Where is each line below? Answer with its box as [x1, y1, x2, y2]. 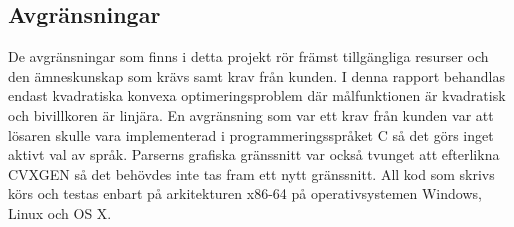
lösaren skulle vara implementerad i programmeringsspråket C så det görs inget [8, 124, 494, 145]
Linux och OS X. [8, 202, 112, 223]
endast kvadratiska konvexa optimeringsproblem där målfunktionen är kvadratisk [8, 85, 506, 106]
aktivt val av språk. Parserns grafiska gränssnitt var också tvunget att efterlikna [8, 144, 500, 165]
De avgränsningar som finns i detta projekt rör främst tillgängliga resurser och [8, 46, 489, 67]
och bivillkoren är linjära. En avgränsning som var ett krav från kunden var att [8, 104, 494, 125]
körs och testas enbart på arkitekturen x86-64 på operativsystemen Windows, [8, 183, 482, 204]
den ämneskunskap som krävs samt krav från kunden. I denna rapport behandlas [8, 65, 505, 86]
